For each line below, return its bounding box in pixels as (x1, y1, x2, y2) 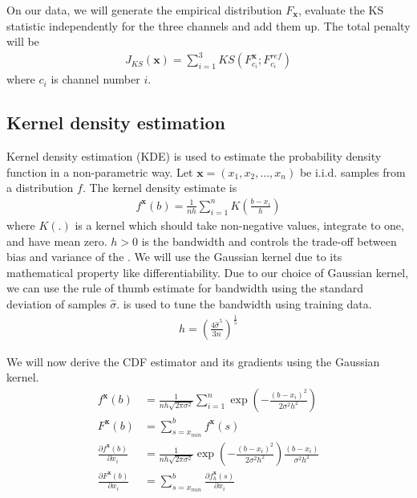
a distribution (6, 179, 74, 196)
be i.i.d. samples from (299, 163, 406, 180)
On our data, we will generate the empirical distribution (6, 2, 282, 18)
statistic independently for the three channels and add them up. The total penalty (6, 17, 411, 34)
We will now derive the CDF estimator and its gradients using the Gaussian (6, 353, 380, 369)
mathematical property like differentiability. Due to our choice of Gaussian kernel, (6, 263, 409, 280)
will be (6, 33, 39, 50)
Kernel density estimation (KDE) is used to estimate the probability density (6, 148, 382, 165)
